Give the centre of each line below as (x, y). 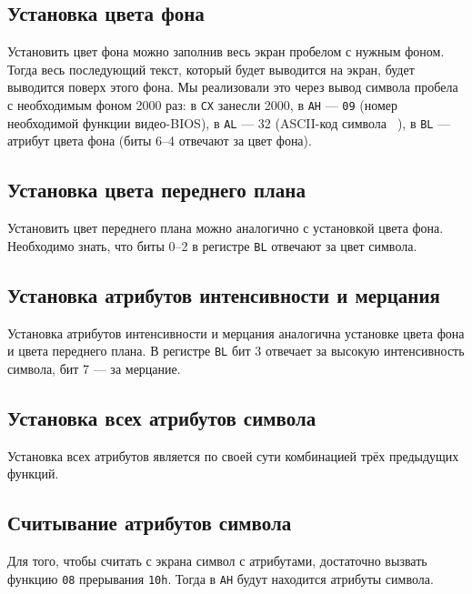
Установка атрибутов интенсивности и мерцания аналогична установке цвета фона (236, 332)
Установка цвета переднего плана (156, 190)
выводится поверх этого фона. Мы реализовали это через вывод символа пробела (233, 87)
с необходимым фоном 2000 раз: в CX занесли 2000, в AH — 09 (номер (203, 104)
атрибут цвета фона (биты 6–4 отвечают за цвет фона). (160, 141)
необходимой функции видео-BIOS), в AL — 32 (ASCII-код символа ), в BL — (229, 122)
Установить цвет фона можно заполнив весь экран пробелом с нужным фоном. (226, 51)
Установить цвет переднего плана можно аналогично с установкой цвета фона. (226, 228)
